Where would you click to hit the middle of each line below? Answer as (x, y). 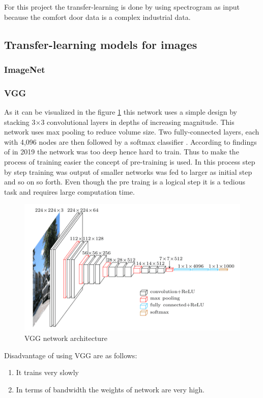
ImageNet (25, 69)
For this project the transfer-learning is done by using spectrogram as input (122, 7)
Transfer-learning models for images (101, 44)
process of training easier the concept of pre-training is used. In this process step (130, 162)
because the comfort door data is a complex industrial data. (97, 17)
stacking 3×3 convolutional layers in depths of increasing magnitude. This (119, 122)
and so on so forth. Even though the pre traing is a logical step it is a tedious (125, 182)
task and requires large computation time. (69, 191)
